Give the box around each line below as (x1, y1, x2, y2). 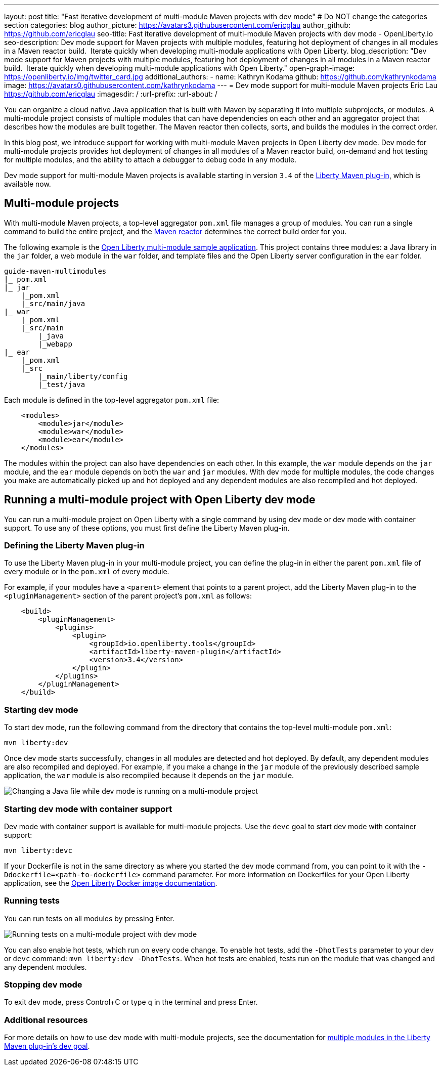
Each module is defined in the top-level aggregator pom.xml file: (4, 395, 219, 404)
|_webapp (38, 339, 72, 348)
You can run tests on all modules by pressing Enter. (4, 914, 174, 923)
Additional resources (4, 1014, 88, 1025)
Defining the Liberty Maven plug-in (4, 540, 145, 551)
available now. (4, 180, 51, 188)
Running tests (4, 895, 60, 906)
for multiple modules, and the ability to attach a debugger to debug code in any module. (4, 155, 297, 164)
